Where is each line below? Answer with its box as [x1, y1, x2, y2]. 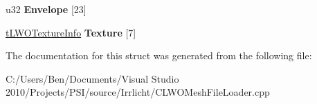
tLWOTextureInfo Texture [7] [6, 25, 136, 39]
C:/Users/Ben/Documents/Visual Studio [6, 71, 179, 85]
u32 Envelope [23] [6, 2, 87, 16]
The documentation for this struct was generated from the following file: [6, 48, 312, 63]
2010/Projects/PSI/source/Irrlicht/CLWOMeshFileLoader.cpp [6, 85, 270, 99]
